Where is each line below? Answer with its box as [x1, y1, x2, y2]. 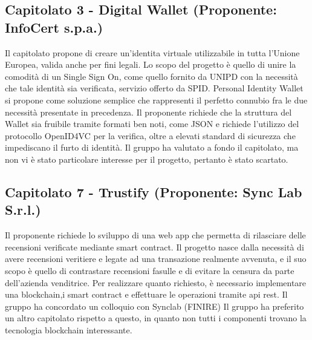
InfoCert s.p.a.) [5, 18, 103, 36]
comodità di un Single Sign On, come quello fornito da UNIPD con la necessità [5, 70, 298, 82]
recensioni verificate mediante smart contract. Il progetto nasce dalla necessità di [5, 240, 304, 253]
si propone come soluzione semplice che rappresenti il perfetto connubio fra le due [5, 93, 308, 106]
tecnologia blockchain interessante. [5, 323, 132, 336]
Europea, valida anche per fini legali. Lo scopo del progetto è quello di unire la [5, 58, 296, 71]
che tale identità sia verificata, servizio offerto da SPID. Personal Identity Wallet [5, 82, 304, 94]
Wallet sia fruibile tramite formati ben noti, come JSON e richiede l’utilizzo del [5, 117, 299, 130]
